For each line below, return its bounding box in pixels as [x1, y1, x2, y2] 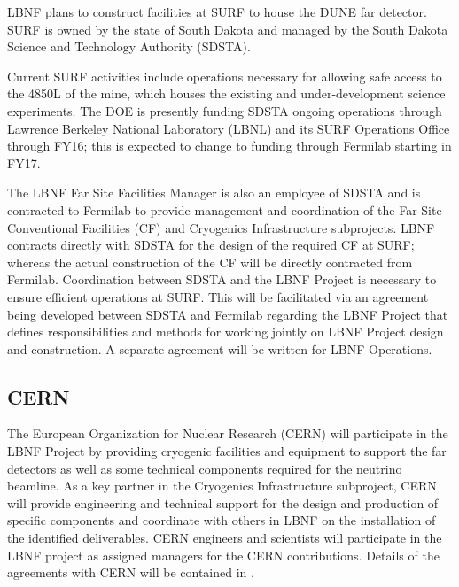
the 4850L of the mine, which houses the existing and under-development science [7, 84, 446, 103]
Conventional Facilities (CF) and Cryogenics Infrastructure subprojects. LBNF [7, 218, 435, 236]
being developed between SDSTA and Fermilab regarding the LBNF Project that [7, 305, 448, 323]
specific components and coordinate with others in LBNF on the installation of [7, 511, 436, 529]
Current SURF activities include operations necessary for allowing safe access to [7, 66, 442, 85]
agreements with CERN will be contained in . [7, 563, 254, 582]
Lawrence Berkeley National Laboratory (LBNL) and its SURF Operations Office [7, 119, 450, 137]
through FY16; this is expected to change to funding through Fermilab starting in [7, 136, 452, 155]
